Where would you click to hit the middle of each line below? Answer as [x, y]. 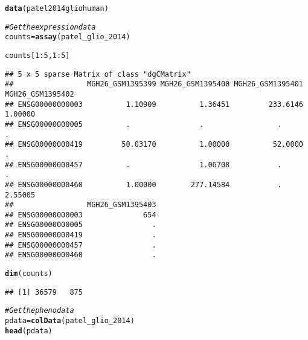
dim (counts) [29, 274]
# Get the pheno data [40, 311]
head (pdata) [29, 331]
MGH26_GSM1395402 [40, 94]
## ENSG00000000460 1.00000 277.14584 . [143, 184]
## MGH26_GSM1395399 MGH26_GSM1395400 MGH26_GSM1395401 [154, 84]
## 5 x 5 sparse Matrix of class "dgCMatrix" [98, 74]
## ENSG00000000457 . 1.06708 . [143, 165]
